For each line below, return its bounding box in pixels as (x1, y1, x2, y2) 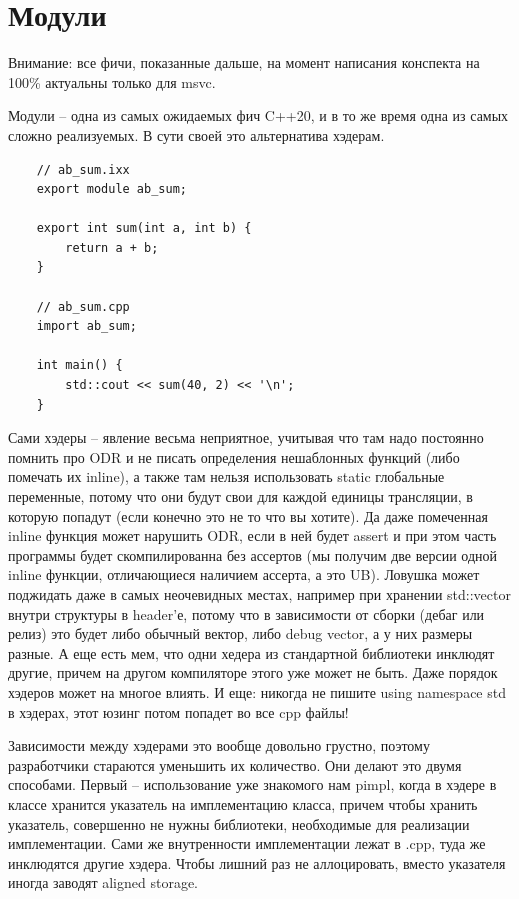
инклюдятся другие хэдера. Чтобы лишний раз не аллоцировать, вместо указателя (8, 852, 506, 873)
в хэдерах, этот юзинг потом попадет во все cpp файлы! (8, 701, 349, 722)
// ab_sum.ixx (36, 162, 130, 177)
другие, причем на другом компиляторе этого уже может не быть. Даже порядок (8, 662, 498, 683)
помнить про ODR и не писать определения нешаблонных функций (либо (8, 446, 460, 467)
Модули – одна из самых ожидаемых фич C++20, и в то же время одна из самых (8, 105, 509, 126)
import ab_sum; (36, 319, 137, 334)
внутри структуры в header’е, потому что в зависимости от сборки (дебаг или (8, 603, 485, 624)
